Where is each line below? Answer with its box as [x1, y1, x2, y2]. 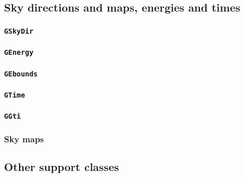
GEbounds [4, 69, 38, 78]
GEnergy [4, 48, 34, 57]
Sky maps [4, 132, 44, 145]
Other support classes [4, 159, 119, 174]
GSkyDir [4, 27, 34, 35]
